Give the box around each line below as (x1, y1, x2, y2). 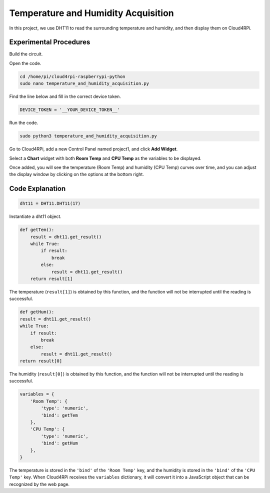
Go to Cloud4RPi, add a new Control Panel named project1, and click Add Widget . (9, 146, 178, 152)
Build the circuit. (9, 51, 43, 57)
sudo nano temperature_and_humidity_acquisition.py (19, 80, 149, 86)
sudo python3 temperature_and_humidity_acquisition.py (19, 133, 157, 139)
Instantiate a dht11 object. (9, 213, 62, 219)
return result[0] (19, 358, 62, 364)
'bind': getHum (40, 440, 78, 446)
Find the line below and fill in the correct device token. (9, 93, 121, 99)
